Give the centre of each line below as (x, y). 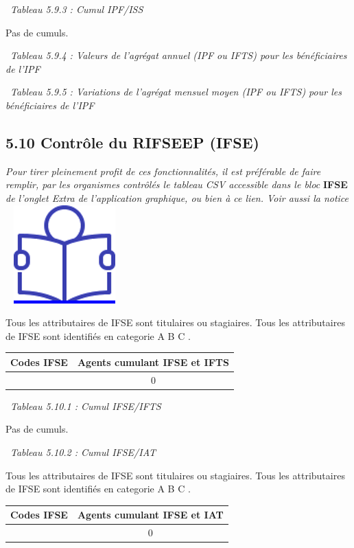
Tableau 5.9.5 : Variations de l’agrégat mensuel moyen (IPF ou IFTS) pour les (176, 92)
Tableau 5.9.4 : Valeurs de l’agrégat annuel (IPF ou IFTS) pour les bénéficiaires (179, 55)
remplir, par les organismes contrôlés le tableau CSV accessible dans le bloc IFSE (177, 184)
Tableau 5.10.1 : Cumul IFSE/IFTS (86, 406)
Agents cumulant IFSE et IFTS (153, 362)
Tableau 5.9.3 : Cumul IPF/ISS (77, 9)
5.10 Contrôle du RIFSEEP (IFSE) (132, 142)
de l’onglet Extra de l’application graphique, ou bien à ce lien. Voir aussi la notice (177, 197)
